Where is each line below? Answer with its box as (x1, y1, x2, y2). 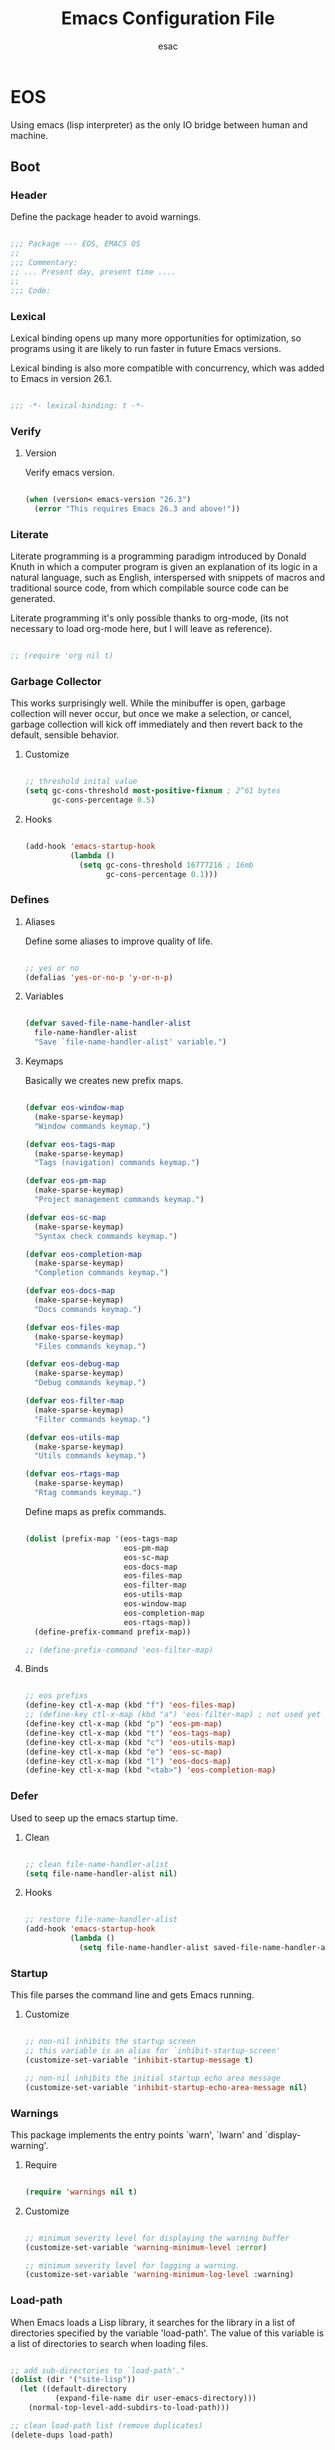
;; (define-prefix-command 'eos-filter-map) (24, 1645, 214, 1655)
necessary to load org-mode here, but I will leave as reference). (10, 623, 273, 635)
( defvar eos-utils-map (24, 1432, 120, 1442)
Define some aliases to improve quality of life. (24, 935, 213, 947)
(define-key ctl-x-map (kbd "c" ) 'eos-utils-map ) (24, 1737, 237, 1747)
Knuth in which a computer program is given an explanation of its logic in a (10, 561, 318, 573)
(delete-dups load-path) (10, 2430, 114, 2440)
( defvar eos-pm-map (24, 1176, 107, 1186)
